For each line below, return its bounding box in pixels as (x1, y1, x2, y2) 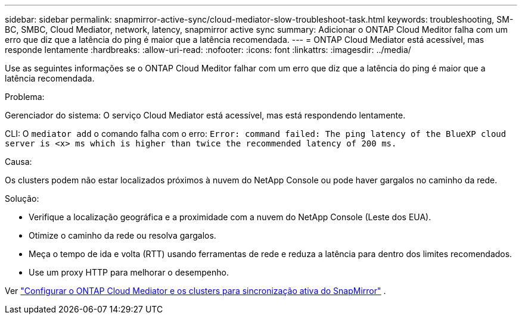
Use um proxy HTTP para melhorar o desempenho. (29, 267, 229, 277)
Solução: (5, 193, 39, 204)
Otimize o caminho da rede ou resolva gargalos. (29, 230, 216, 240)
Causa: (5, 157, 32, 167)
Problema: (5, 92, 45, 102)
